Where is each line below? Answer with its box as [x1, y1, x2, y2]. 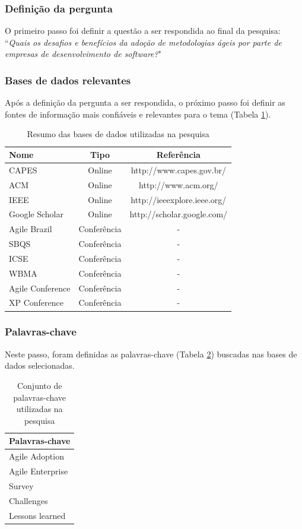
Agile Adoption [9, 450, 64, 463]
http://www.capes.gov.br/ [131, 163, 226, 176]
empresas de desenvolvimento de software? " [5, 47, 161, 60]
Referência [156, 148, 201, 160]
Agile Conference [9, 281, 71, 294]
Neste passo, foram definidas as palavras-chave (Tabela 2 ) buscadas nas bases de [5, 347, 297, 360]
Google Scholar [9, 208, 63, 220]
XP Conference [9, 296, 64, 309]
